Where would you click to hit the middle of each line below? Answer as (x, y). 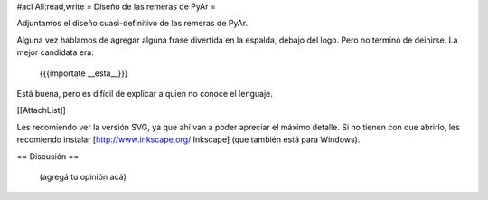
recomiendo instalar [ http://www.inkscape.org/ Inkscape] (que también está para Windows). (188, 139)
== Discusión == (48, 156)
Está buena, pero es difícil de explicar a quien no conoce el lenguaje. (145, 93)
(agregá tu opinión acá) (83, 176)
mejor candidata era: (55, 52)
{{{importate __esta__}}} (84, 73)
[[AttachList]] (42, 110)
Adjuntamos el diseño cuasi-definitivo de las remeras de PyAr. (132, 24)
